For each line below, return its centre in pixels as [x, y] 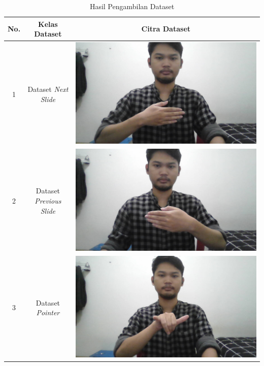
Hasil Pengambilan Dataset [132, 6]
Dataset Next [48, 89]
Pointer [48, 312]
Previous [48, 201]
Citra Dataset [166, 29]
